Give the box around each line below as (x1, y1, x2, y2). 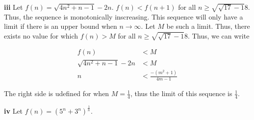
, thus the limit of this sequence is (130, 88, 232, 99)
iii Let (4, 2, 23, 12)
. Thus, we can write (188, 30, 250, 40)
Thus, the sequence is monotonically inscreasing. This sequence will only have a (4, 11, 243, 21)
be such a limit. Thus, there (166, 21, 250, 31)
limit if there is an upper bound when (4, 21, 117, 31)
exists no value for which (4, 30, 78, 40)
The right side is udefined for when (4, 88, 109, 99)
